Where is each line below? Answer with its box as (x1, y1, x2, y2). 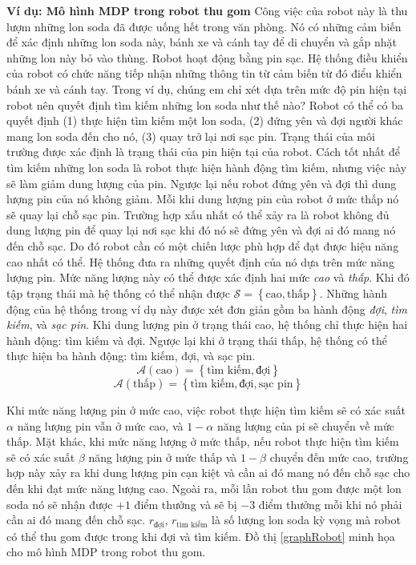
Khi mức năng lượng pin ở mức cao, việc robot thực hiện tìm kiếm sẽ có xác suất (6, 402, 406, 419)
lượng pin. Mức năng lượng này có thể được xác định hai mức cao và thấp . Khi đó (6, 269, 410, 286)
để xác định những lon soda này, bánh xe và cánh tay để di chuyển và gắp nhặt (6, 34, 398, 50)
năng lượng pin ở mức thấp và (88, 448, 237, 465)
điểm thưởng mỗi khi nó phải (258, 495, 402, 512)
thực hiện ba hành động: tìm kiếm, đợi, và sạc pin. (6, 347, 256, 364)
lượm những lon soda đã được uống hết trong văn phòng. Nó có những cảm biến (6, 18, 402, 34)
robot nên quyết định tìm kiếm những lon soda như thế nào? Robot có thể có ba (6, 96, 404, 113)
